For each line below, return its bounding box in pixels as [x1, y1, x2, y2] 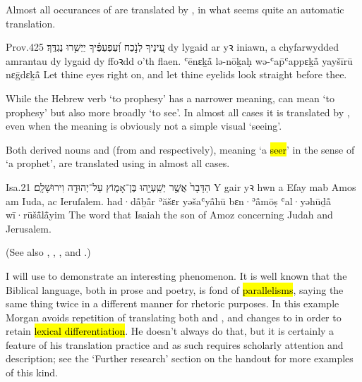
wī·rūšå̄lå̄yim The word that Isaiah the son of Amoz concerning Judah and [6, 207, 333, 222]
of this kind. [6, 365, 58, 380]
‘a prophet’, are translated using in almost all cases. [6, 156, 230, 171]
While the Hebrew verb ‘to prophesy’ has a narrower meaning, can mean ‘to [6, 90, 334, 105]
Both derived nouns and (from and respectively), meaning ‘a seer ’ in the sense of [6, 142, 355, 156]
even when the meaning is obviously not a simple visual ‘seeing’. [6, 118, 282, 133]
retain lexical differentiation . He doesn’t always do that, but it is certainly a [6, 324, 334, 338]
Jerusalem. [6, 221, 52, 235]
